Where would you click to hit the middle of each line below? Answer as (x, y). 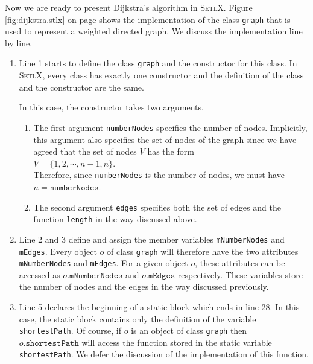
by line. (19, 43)
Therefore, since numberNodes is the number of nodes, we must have (159, 175)
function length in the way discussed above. (115, 219)
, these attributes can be (240, 263)
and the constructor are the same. (81, 87)
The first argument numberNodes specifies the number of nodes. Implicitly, (170, 127)
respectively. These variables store (240, 274)
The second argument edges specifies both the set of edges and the (157, 207)
